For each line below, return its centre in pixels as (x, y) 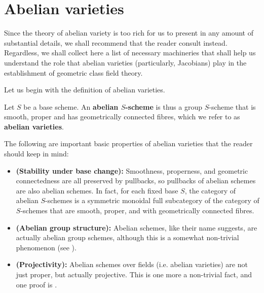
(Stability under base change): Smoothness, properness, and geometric (132, 170)
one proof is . (36, 284)
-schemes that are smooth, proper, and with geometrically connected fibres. (137, 210)
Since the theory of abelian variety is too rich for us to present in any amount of (129, 33)
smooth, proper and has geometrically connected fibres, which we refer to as (122, 117)
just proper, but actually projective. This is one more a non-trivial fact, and (134, 274)
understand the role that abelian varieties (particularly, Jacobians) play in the (125, 62)
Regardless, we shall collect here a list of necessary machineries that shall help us (130, 53)
